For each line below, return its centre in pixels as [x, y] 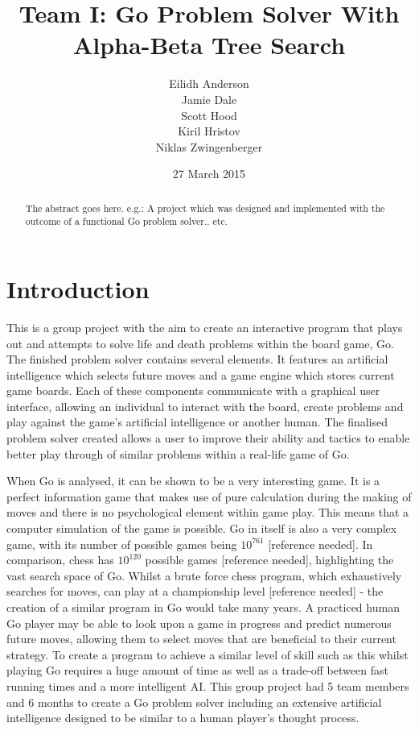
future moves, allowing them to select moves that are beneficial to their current [201, 639]
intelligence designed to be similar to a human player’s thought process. [183, 718]
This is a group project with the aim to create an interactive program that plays [205, 327]
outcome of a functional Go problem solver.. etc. [127, 221]
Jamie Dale [209, 99]
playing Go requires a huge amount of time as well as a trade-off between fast [197, 670]
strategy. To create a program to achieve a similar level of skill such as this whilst [207, 654]
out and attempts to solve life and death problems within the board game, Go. [200, 343]
